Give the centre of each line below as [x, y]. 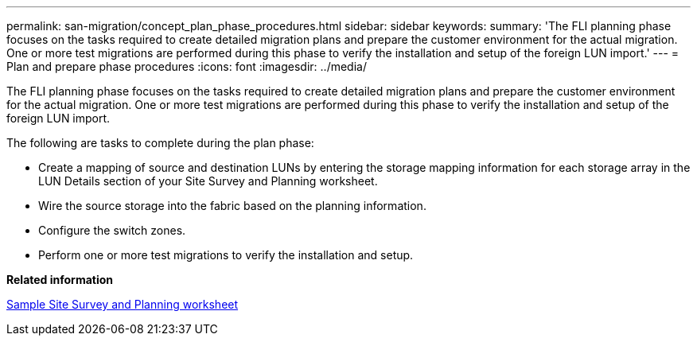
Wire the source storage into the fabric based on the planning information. [232, 206]
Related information [60, 280]
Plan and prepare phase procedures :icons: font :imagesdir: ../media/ [187, 66]
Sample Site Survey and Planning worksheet [123, 304]
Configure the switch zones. [112, 230]
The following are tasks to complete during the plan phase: [160, 143]
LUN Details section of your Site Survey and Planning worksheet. [208, 181]
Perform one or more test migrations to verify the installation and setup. [226, 255]
